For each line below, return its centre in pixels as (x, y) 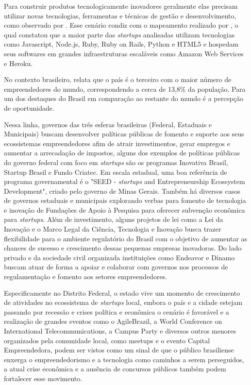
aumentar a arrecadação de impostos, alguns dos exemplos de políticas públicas (122, 153)
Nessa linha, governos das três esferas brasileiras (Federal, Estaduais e (108, 124)
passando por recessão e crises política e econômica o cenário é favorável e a (117, 311)
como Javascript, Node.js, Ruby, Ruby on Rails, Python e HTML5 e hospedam (121, 44)
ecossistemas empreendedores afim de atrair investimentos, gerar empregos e (117, 143)
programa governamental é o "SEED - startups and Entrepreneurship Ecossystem (125, 181)
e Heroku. (18, 63)
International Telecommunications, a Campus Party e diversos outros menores (120, 331)
